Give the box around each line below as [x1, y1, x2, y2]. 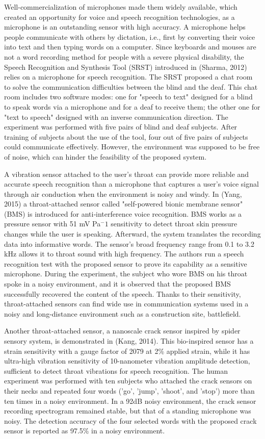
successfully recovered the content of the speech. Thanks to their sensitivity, [4, 288, 241, 299]
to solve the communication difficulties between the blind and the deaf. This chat [4, 81, 258, 92]
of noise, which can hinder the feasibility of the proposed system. [4, 151, 207, 162]
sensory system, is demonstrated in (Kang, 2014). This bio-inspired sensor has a [4, 335, 254, 346]
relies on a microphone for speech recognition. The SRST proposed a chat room [4, 71, 253, 82]
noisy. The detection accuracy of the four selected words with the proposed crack [4, 415, 257, 426]
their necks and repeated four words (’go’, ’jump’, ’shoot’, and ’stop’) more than [4, 385, 255, 396]
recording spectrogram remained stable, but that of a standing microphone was [4, 405, 251, 416]
